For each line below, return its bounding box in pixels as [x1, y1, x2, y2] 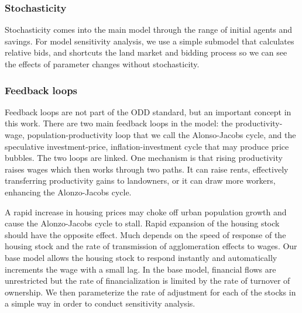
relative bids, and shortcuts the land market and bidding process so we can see [5, 46, 287, 59]
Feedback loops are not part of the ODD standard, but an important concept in [5, 105, 291, 118]
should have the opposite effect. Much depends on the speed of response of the [5, 228, 286, 240]
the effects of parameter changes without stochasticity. [5, 58, 200, 70]
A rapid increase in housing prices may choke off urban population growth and [5, 205, 287, 218]
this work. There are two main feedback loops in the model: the [5, 117, 233, 129]
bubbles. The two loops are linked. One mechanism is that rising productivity [5, 152, 283, 164]
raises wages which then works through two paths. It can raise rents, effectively [5, 163, 289, 175]
